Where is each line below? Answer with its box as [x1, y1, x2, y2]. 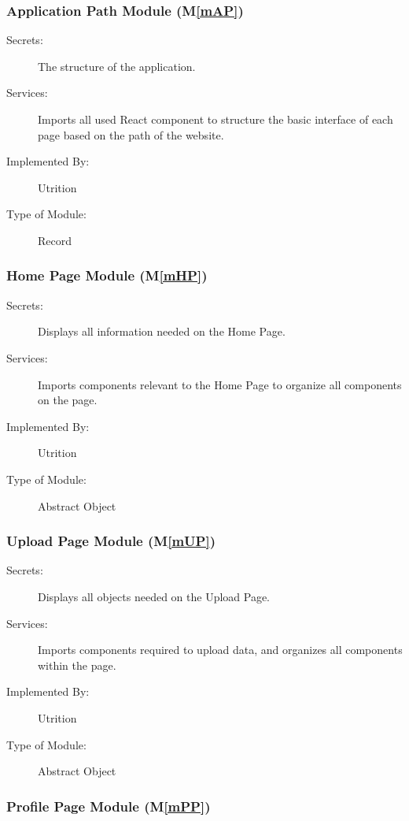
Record [38, 232, 72, 248]
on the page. [38, 392, 98, 408]
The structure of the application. [38, 58, 196, 74]
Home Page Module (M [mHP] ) [6, 266, 208, 285]
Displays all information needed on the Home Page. [38, 323, 286, 340]
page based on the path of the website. [38, 126, 224, 143]
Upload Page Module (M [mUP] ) [6, 531, 216, 551]
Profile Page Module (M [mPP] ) [6, 796, 211, 815]
